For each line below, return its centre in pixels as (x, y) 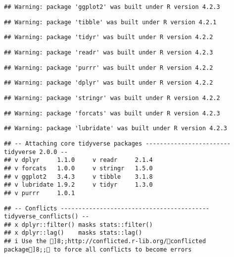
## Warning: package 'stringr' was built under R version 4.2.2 (112, 98)
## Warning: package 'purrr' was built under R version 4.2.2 (109, 68)
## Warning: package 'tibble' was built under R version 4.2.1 (110, 22)
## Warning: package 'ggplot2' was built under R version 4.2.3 (112, 7)
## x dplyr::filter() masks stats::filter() (78, 225)
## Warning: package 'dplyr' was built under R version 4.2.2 (109, 83)
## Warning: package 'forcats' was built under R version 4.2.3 (112, 113)
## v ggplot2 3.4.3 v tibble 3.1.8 (78, 177)
